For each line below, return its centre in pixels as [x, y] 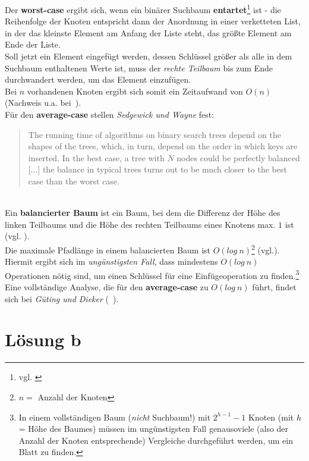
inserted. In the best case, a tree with [96, 157]
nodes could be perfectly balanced [238, 157]
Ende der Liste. [33, 44]
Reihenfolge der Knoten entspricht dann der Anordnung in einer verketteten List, [153, 21]
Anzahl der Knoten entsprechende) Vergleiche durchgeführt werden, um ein [156, 440]
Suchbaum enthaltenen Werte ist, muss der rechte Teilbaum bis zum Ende [139, 68]
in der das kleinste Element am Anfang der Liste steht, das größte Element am [148, 32]
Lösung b [43, 339]
